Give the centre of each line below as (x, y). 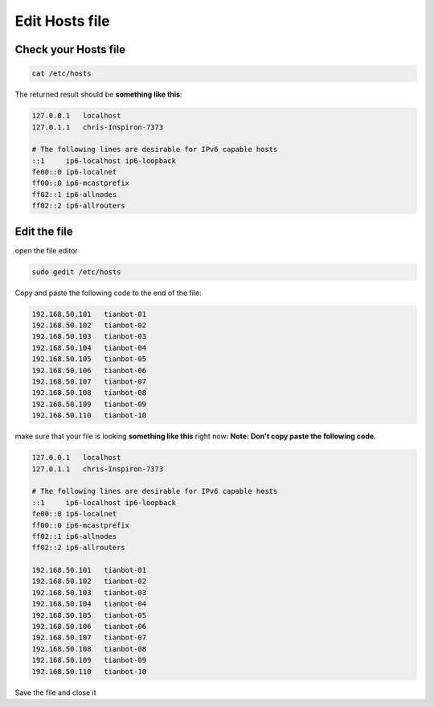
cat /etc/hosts (61, 74)
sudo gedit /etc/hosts (76, 272)
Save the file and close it (55, 693)
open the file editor (46, 250)
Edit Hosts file (62, 21)
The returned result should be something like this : (98, 95)
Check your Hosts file (70, 49)
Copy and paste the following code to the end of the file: (108, 293)
